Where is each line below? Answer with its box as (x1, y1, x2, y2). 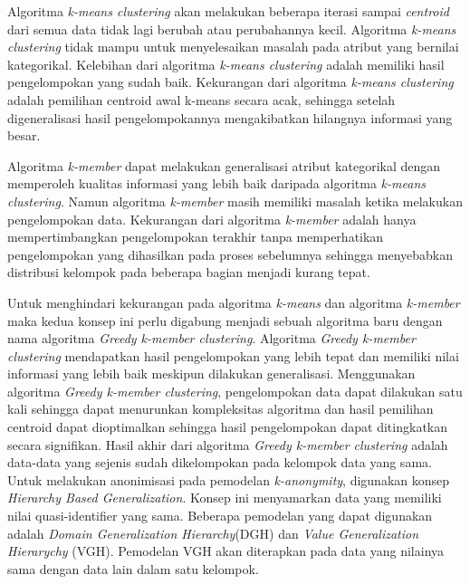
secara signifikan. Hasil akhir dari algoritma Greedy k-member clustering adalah (7, 435, 448, 454)
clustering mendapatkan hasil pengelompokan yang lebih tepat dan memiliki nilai (7, 346, 459, 365)
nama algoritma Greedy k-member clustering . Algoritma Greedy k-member (7, 329, 416, 348)
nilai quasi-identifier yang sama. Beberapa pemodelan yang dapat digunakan (7, 506, 433, 525)
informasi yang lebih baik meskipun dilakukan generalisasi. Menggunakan (7, 364, 416, 383)
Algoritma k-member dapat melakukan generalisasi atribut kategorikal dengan (7, 156, 441, 175)
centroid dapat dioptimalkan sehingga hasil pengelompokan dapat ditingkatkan (7, 417, 448, 436)
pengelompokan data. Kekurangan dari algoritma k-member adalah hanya (7, 209, 417, 228)
